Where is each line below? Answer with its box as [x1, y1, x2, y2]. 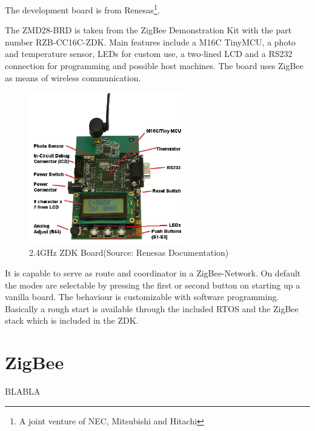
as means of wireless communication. [5, 71, 141, 84]
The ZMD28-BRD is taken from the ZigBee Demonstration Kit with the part [5, 24, 292, 36]
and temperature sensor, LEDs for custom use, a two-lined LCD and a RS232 [5, 47, 293, 60]
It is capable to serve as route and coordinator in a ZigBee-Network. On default [5, 267, 301, 279]
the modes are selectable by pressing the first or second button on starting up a [5, 278, 300, 291]
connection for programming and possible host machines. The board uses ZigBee [5, 59, 303, 72]
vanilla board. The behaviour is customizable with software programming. [5, 290, 279, 303]
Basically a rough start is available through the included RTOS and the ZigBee [5, 302, 299, 315]
